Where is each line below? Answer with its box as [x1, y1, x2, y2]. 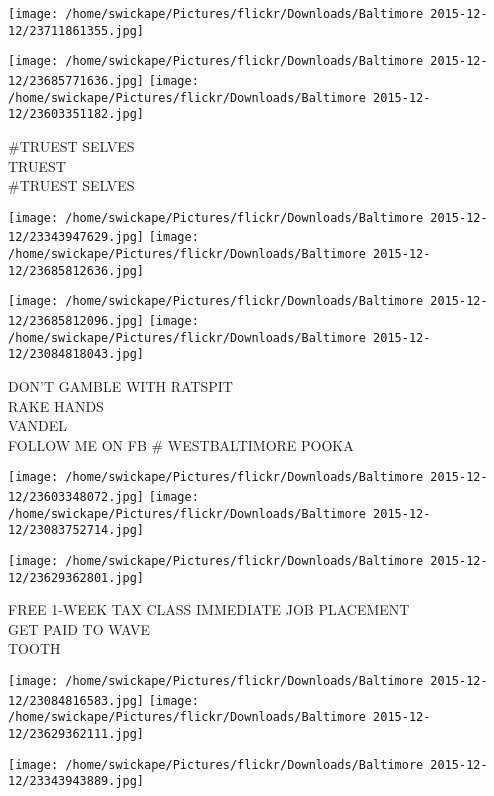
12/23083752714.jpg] [8, 523, 145, 538]
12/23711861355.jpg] [8, 23, 145, 38]
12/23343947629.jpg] [8, 230, 145, 245]
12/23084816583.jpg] [8, 693, 145, 708]
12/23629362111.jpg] [8, 727, 145, 742]
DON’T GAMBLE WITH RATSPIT [8, 375, 233, 396]
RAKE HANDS [8, 395, 104, 416]
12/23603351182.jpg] [8, 107, 145, 122]
